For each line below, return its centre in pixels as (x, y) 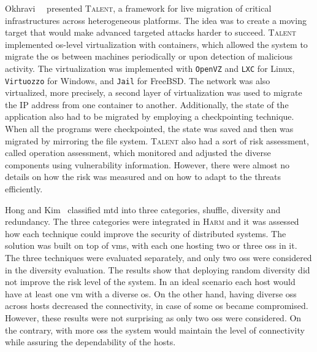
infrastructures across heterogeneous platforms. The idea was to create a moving (156, 20)
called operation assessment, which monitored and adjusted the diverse (138, 153)
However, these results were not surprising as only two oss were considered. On (153, 317)
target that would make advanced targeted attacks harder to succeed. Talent (151, 32)
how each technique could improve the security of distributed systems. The (146, 233)
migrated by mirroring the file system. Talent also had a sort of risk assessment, (157, 140)
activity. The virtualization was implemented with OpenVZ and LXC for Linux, (150, 68)
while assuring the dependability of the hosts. (90, 342)
